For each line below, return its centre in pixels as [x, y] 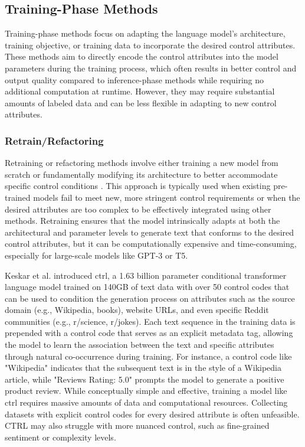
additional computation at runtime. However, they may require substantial [140, 91]
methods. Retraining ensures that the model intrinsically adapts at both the [142, 221]
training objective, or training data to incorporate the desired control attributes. [150, 45]
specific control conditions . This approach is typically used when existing [138, 186]
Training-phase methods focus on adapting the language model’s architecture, [145, 33]
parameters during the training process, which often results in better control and [151, 68]
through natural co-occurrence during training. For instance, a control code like [148, 356]
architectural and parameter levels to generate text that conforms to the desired [150, 232]
